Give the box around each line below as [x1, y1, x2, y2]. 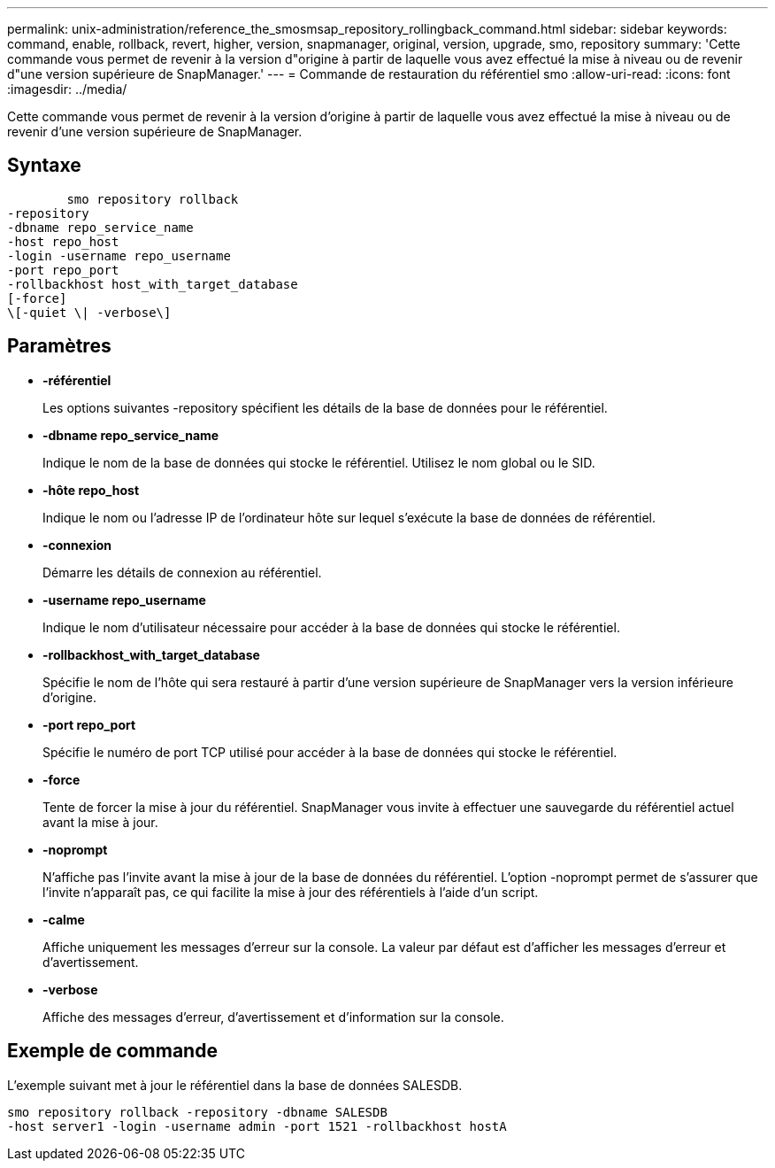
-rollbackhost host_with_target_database [7, 276, 298, 291]
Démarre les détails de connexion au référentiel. [42, 564, 322, 580]
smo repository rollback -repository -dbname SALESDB [7, 1104, 387, 1119]
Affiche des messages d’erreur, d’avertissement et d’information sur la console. [42, 1009, 504, 1025]
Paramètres [7, 335, 111, 358]
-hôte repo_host [42, 482, 140, 498]
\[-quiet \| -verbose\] [7, 305, 172, 320]
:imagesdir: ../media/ [7, 81, 127, 97]
